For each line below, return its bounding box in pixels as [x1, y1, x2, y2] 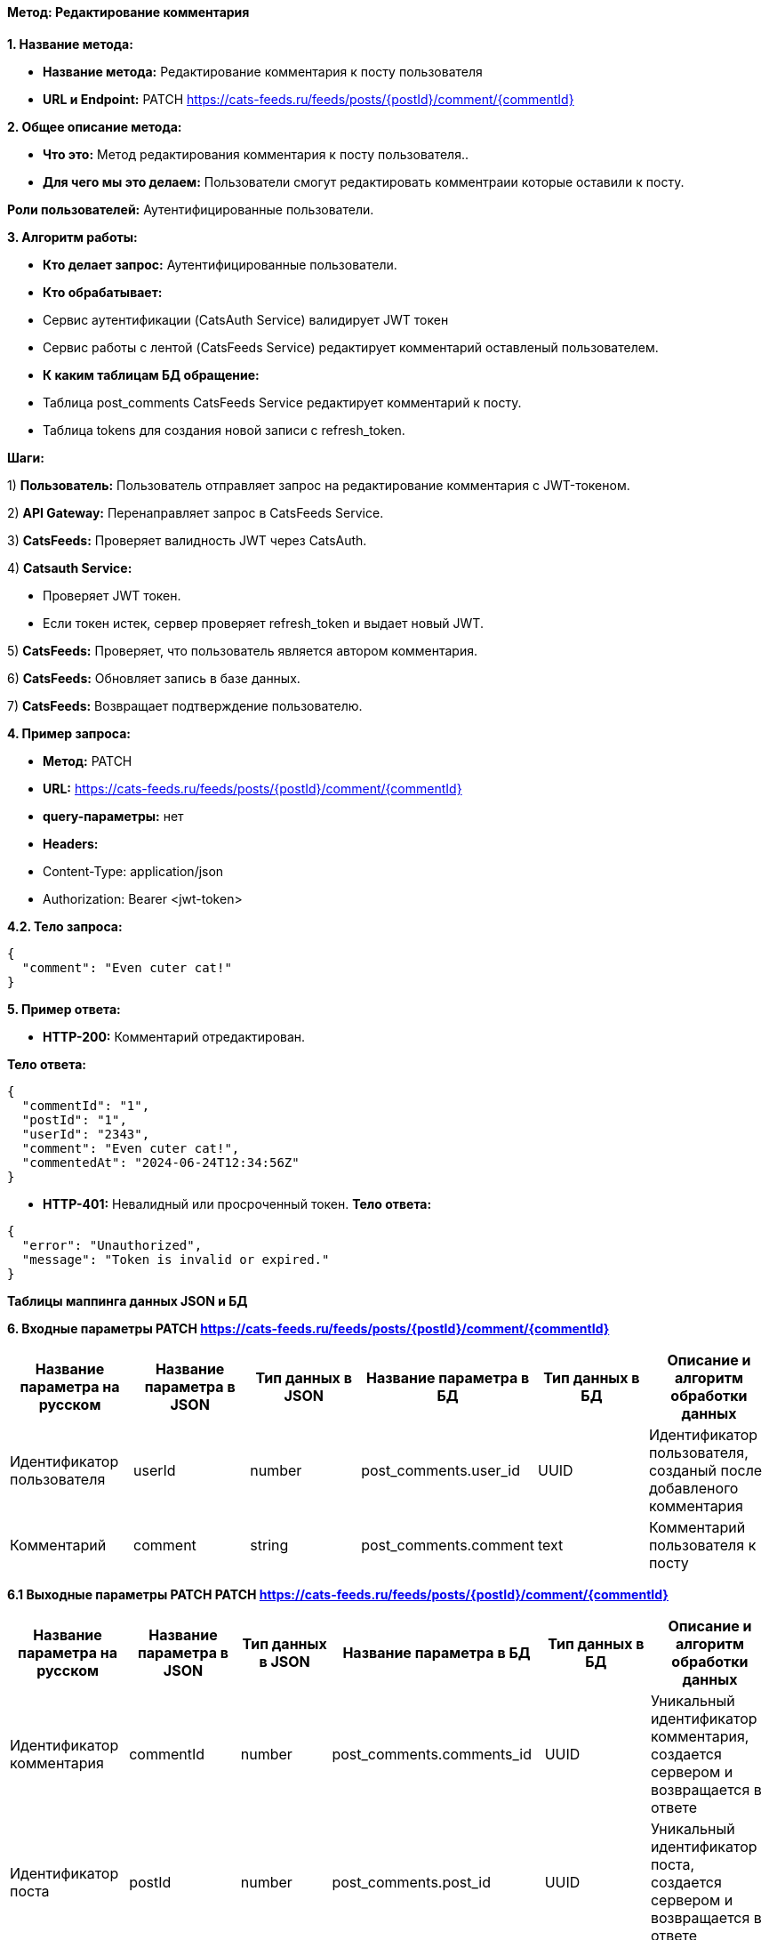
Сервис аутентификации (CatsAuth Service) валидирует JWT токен [43, 311, 449, 327]
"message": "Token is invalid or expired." [21, 1252, 330, 1267]
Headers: [43, 835, 99, 851]
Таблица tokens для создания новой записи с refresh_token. [43, 422, 405, 438]
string [250, 1535, 289, 1554]
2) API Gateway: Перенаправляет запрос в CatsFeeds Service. [7, 504, 384, 520]
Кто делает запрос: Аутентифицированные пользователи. [43, 256, 397, 272]
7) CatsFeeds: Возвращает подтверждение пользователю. [7, 697, 363, 713]
